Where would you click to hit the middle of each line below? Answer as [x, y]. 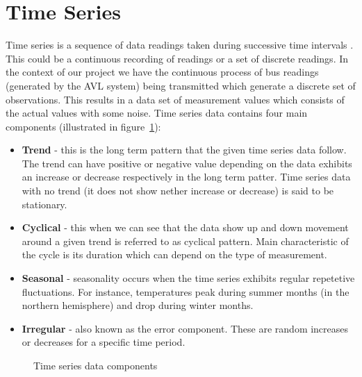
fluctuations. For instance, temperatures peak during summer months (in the [186, 291]
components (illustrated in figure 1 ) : [83, 126]
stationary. [44, 204]
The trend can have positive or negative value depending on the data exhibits [187, 163]
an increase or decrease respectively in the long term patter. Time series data [186, 177]
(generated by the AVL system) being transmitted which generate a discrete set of [181, 85]
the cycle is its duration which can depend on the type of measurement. [174, 254]
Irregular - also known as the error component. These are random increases [185, 328]
